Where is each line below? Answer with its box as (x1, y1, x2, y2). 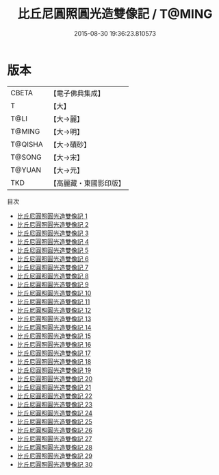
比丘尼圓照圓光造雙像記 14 (16, 323, 92, 331)
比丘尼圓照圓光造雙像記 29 (16, 452, 92, 460)
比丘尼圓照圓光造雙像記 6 (16, 254, 89, 263)
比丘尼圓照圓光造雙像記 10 (16, 289, 92, 297)
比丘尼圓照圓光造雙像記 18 (16, 357, 92, 365)
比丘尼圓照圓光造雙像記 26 (16, 426, 92, 434)
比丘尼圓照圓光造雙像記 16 (16, 340, 92, 348)
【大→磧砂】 (49, 140, 91, 149)
